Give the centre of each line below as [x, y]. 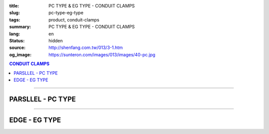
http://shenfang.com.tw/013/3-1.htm [86, 48]
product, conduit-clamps [74, 19]
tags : [15, 19]
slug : [14, 13]
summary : [20, 27]
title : [14, 6]
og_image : [20, 54]
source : [17, 48]
